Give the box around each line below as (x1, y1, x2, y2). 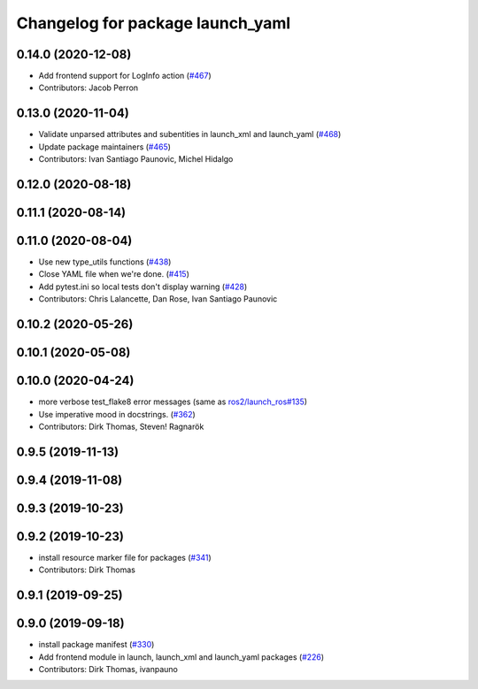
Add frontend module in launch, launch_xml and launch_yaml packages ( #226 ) (38, 651, 325, 662)
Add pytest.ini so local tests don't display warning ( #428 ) (38, 281, 248, 292)
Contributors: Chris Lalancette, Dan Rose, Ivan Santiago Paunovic (38, 294, 278, 304)
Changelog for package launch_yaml (16, 13, 291, 33)
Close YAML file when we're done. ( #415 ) (38, 269, 190, 279)
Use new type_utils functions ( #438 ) (38, 256, 172, 267)
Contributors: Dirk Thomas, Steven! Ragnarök (38, 421, 204, 432)
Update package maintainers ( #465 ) (38, 142, 172, 152)
